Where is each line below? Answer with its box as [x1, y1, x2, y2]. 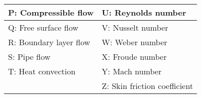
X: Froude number [102, 51, 167, 62]
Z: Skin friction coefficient [102, 80, 193, 91]
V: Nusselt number [102, 22, 168, 33]
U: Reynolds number [102, 7, 186, 18]
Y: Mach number [102, 65, 162, 77]
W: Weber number [102, 36, 168, 48]
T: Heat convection [8, 65, 76, 77]
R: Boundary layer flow [8, 36, 90, 48]
